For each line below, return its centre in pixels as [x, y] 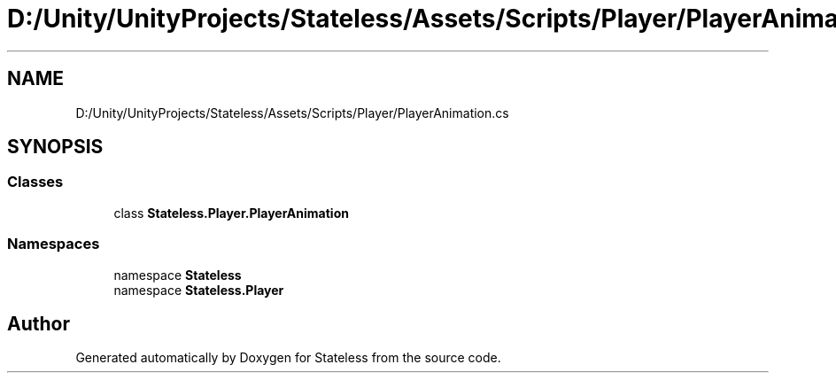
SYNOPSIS [55, 147]
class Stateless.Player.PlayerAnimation [231, 213]
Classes [35, 182]
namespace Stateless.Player [199, 290]
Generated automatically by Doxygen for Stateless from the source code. [288, 358]
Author [39, 323]
